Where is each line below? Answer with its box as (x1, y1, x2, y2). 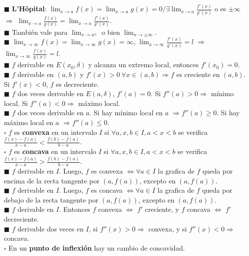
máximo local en (4, 117, 54, 128)
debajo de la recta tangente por (4, 194, 99, 205)
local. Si (4, 98, 28, 108)
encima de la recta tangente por (4, 175, 100, 185)
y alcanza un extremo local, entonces (88, 59, 199, 70)
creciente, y (145, 204, 179, 214)
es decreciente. (55, 78, 99, 89)
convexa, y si (148, 223, 187, 233)
